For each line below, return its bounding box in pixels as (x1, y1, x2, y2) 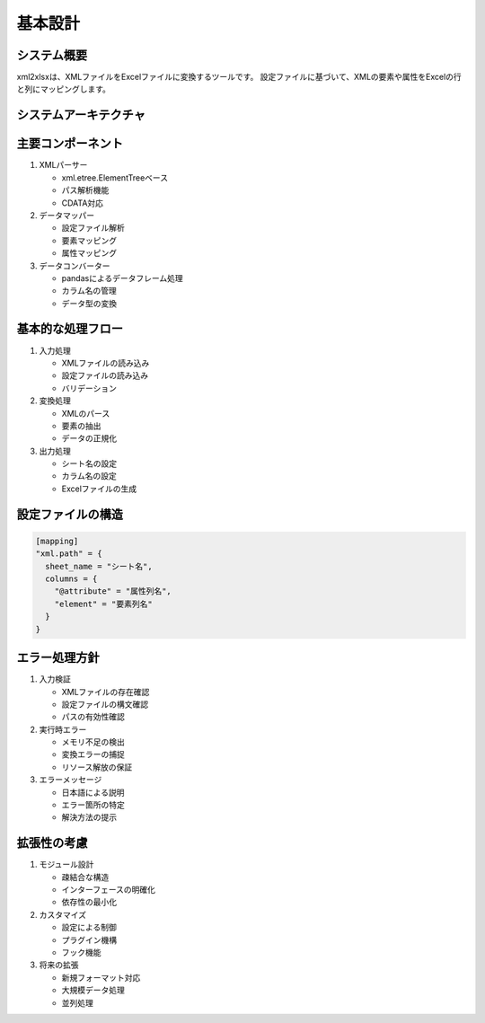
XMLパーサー (39, 160, 88, 171)
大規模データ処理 (61, 984, 125, 996)
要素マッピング (61, 234, 117, 246)
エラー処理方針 (16, 650, 100, 666)
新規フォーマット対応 (61, 972, 141, 983)
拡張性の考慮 (16, 835, 88, 851)
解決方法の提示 (61, 812, 117, 823)
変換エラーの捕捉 (61, 749, 125, 760)
